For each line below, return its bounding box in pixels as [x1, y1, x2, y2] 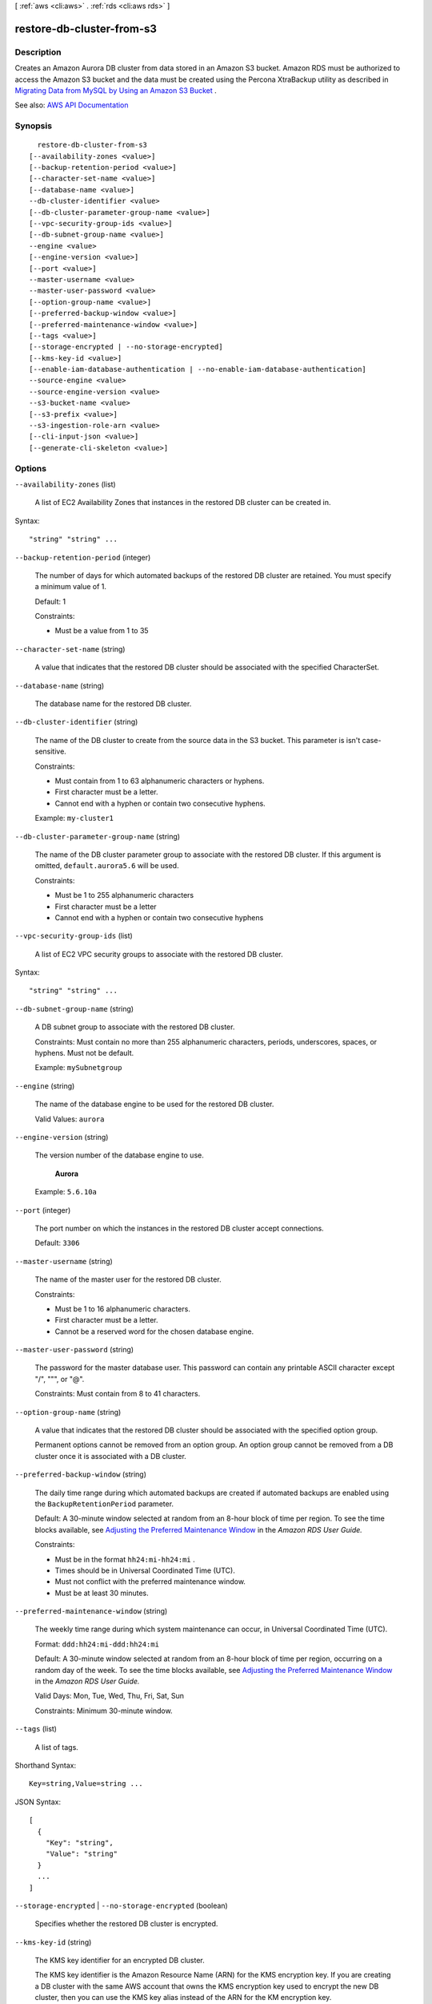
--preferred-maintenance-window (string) [14, 1606, 168, 1616]
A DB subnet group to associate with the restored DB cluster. [34, 1022, 235, 1032]
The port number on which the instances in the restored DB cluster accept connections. [34, 1223, 324, 1233]
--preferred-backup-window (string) [14, 1469, 147, 1479]
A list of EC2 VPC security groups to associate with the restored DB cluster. [34, 949, 283, 959]
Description [14, 46, 62, 58]
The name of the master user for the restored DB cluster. [34, 1275, 222, 1284]
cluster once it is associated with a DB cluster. [34, 1451, 187, 1461]
